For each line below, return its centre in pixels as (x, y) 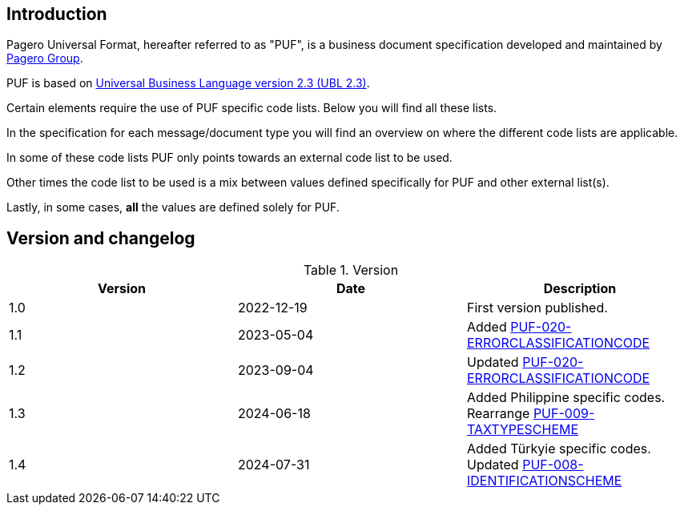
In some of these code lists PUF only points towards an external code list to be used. (229, 158)
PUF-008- (553, 465)
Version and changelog (101, 238)
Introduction (57, 14)
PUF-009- (564, 414)
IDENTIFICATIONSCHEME (544, 481)
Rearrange (498, 414)
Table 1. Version (351, 270)
